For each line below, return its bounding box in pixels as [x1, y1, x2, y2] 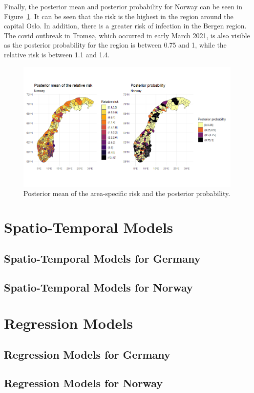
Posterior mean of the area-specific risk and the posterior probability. [23, 188, 231, 198]
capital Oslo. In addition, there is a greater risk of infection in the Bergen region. [4, 21, 247, 31]
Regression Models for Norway [4, 375, 163, 391]
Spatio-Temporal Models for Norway [4, 279, 193, 295]
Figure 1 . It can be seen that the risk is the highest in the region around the [4, 11, 233, 21]
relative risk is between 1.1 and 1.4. [4, 49, 110, 59]
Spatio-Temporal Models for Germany [4, 250, 201, 266]
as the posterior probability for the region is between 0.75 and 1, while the [4, 40, 227, 50]
